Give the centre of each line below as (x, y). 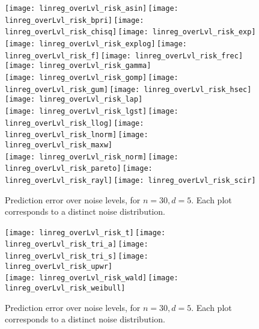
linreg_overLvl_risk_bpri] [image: (75, 20)
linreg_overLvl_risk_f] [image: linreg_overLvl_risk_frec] (124, 56)
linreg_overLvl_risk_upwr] (59, 266)
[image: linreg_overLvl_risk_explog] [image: (96, 44)
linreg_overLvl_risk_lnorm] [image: (77, 135)
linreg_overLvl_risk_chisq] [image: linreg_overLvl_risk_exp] (130, 32)
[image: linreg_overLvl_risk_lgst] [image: (92, 111)
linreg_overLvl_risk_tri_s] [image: (77, 256)
